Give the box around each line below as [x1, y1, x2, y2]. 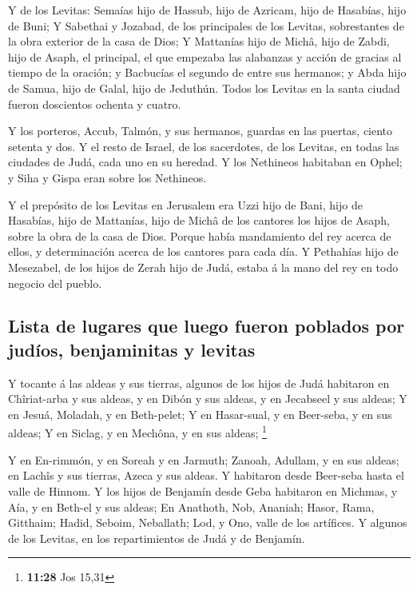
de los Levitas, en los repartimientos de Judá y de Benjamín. [8, 529, 305, 546]
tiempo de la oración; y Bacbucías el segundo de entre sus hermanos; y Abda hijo [8, 64, 407, 81]
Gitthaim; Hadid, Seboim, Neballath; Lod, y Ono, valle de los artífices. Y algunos [8, 514, 407, 531]
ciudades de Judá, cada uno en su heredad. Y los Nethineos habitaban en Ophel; [8, 153, 403, 170]
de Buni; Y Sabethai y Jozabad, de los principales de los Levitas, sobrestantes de [8, 17, 404, 34]
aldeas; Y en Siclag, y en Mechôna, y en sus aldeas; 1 [8, 422, 267, 441]
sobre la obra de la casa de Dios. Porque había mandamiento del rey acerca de [8, 227, 391, 244]
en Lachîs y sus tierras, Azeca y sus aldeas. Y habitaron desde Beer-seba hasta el [8, 467, 404, 484]
